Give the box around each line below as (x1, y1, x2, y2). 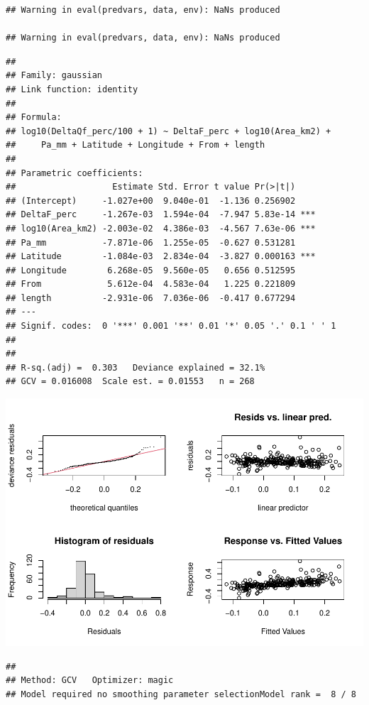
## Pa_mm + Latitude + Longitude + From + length (6, 140, 265, 151)
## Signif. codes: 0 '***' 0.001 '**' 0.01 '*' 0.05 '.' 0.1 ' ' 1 (6, 321, 336, 332)
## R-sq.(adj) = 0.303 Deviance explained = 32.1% (6, 362, 265, 373)
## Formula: (6, 112, 62, 123)
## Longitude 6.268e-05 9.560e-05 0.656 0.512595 (6, 265, 296, 275)
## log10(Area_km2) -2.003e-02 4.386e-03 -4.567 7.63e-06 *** (6, 223, 316, 234)
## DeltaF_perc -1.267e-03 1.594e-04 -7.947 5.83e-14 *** (6, 209, 316, 220)
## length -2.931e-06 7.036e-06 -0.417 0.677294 (6, 293, 296, 303)
